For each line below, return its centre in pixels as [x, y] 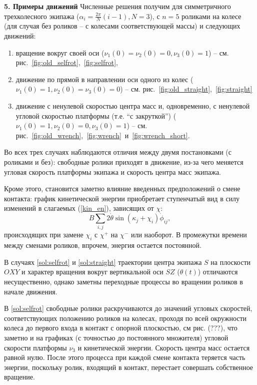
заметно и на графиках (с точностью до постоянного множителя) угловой [116, 338]
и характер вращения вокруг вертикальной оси [92, 272]
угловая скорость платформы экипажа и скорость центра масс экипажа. [112, 171]
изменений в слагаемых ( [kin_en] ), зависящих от [79, 208]
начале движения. [31, 291]
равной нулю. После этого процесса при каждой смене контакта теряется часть [125, 357]
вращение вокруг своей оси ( [60, 52]
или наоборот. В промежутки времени [189, 235]
